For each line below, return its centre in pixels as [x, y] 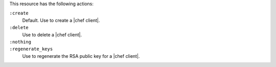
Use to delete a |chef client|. [52, 35]
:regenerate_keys [31, 49]
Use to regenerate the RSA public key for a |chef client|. [81, 56]
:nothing [20, 42]
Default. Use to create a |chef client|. [61, 20]
